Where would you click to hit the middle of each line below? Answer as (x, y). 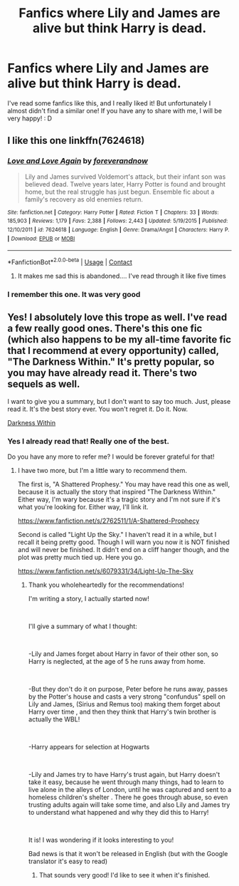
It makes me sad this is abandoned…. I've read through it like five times (122, 276)
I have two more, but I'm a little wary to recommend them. (102, 470)
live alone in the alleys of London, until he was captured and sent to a (130, 789)
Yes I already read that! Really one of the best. (88, 441)
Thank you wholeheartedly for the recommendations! (106, 585)
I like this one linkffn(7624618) (76, 141)
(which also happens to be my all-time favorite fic (119, 340)
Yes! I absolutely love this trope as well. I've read (117, 317)
